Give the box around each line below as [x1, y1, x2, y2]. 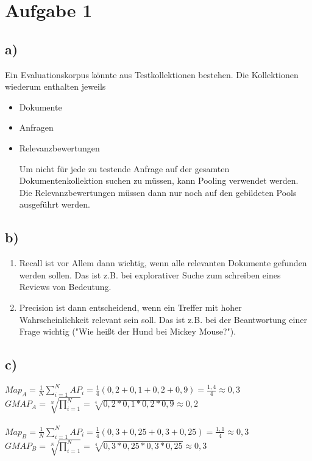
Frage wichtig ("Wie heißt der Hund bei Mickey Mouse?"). [19, 325, 236, 338]
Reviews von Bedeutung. [19, 280, 112, 293]
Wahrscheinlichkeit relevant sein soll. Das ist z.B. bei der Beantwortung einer [19, 313, 307, 325]
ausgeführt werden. [19, 198, 90, 211]
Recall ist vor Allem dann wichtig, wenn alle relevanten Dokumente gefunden [19, 256, 307, 269]
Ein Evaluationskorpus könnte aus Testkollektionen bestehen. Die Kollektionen [5, 68, 299, 81]
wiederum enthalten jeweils [5, 80, 106, 93]
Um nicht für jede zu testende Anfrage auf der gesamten [19, 162, 230, 175]
